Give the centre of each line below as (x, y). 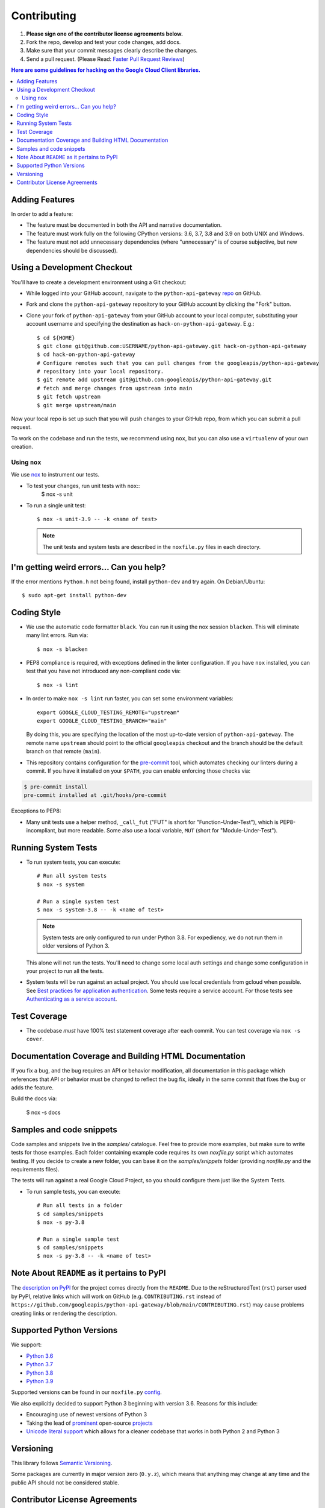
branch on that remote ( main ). (64, 752)
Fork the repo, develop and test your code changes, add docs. (104, 42)
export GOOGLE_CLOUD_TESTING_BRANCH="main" (102, 721)
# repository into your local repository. (101, 372)
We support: (26, 1345)
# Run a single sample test (78, 1239)
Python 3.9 (40, 1381)
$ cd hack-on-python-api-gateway (86, 355)
